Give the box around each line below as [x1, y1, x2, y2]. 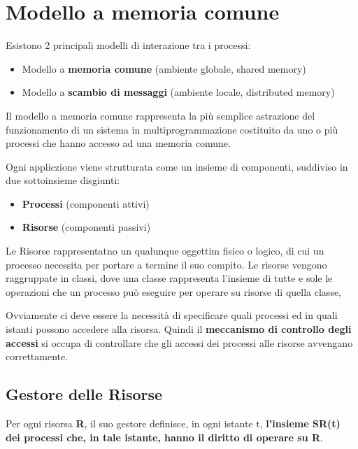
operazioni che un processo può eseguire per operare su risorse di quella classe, [6, 284, 342, 299]
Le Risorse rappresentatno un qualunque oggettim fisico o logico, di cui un [6, 243, 324, 258]
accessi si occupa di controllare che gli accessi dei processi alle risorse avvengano [6, 335, 353, 350]
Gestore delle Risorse [6, 383, 163, 405]
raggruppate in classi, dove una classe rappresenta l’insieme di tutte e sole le [6, 271, 333, 285]
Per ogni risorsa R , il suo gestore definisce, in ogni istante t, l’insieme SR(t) [6, 416, 341, 431]
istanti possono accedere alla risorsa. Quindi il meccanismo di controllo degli [6, 322, 352, 336]
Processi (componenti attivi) [22, 196, 150, 211]
